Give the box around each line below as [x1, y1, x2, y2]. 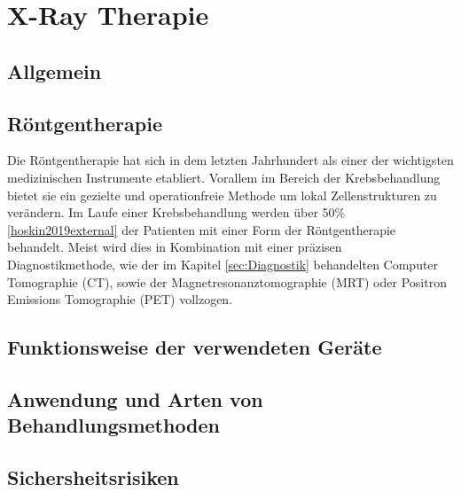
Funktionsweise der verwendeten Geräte [7, 333, 382, 361]
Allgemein [7, 57, 102, 84]
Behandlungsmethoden [7, 411, 221, 439]
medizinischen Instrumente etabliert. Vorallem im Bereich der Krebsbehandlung [7, 168, 441, 186]
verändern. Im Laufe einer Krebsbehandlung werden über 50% [7, 203, 346, 222]
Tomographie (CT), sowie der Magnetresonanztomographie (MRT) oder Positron [7, 272, 447, 291]
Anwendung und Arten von [7, 385, 263, 412]
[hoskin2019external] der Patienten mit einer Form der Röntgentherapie [7, 220, 396, 238]
